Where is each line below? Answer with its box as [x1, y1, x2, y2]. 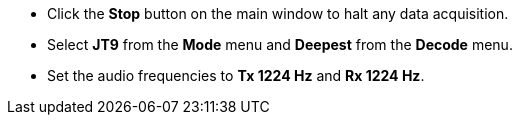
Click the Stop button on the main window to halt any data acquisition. [47, 5, 509, 22]
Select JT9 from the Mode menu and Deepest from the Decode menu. [47, 36, 513, 53]
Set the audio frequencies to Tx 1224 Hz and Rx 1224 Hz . [47, 67, 425, 84]
